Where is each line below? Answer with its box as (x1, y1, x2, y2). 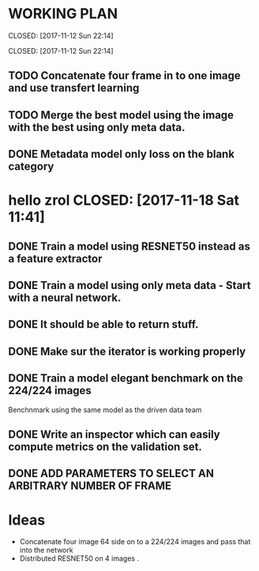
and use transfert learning (8, 81, 140, 95)
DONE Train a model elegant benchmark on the (8, 372, 243, 385)
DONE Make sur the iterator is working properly (8, 344, 246, 358)
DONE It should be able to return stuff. (8, 317, 199, 332)
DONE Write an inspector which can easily (8, 428, 220, 441)
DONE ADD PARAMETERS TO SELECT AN (8, 467, 215, 480)
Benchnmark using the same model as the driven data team (8, 404, 202, 415)
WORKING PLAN (8, 5, 118, 23)
